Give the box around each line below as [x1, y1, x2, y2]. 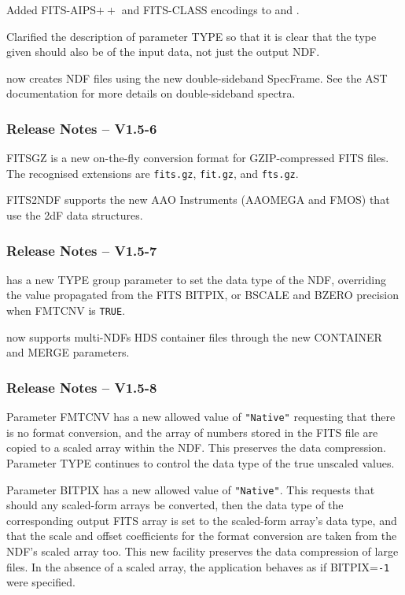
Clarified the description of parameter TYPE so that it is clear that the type [6, 28, 377, 44]
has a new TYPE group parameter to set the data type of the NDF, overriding [6, 271, 386, 287]
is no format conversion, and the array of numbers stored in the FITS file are [6, 423, 378, 440]
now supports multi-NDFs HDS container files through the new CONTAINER [6, 328, 382, 345]
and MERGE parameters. [6, 344, 130, 360]
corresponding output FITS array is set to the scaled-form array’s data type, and [6, 512, 397, 528]
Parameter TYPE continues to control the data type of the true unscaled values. [6, 454, 395, 471]
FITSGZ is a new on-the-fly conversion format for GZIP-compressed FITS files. [6, 150, 389, 166]
